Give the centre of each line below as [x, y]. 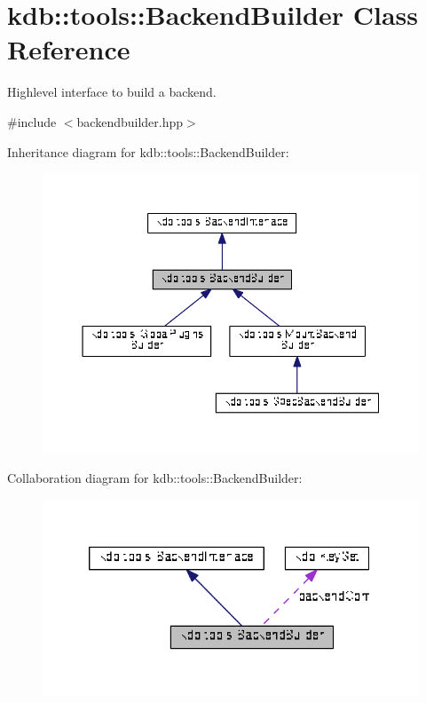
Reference [69, 49]
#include [32, 121]
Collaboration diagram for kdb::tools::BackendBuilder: [155, 478]
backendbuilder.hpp [130, 121]
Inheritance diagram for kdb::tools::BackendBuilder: [148, 151]
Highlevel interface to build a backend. [112, 92]
